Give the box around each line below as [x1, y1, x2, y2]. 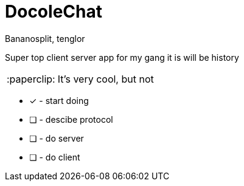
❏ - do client [29, 151, 80, 162]
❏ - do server [29, 133, 84, 143]
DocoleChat [5, 1, 102, 22]
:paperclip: [7, 72, 55, 85]
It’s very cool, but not [57, 72, 154, 85]
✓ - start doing [29, 95, 89, 106]
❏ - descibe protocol [29, 114, 113, 125]
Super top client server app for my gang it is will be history [5, 52, 239, 63]
